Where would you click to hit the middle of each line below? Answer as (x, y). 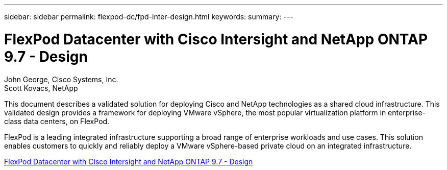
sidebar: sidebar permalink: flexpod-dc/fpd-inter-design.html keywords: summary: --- (149, 17)
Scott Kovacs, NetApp (41, 88)
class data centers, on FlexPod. (57, 121)
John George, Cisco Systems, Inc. (61, 79)
